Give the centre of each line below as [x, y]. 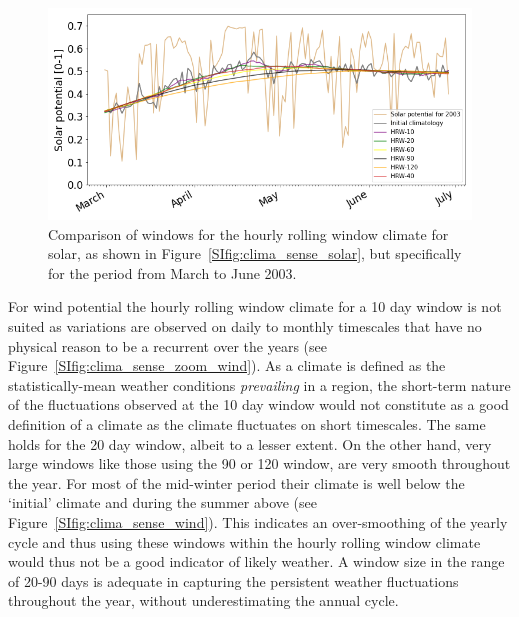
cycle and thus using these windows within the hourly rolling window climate [244, 541]
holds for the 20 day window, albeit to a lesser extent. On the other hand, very [250, 443]
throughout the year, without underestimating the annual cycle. [203, 600]
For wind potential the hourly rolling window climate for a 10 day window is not [255, 306]
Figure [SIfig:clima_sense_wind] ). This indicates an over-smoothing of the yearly [258, 521]
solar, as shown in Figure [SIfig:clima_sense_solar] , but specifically [255, 253]
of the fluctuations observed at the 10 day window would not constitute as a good [258, 404]
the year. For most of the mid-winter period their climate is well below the [236, 482]
